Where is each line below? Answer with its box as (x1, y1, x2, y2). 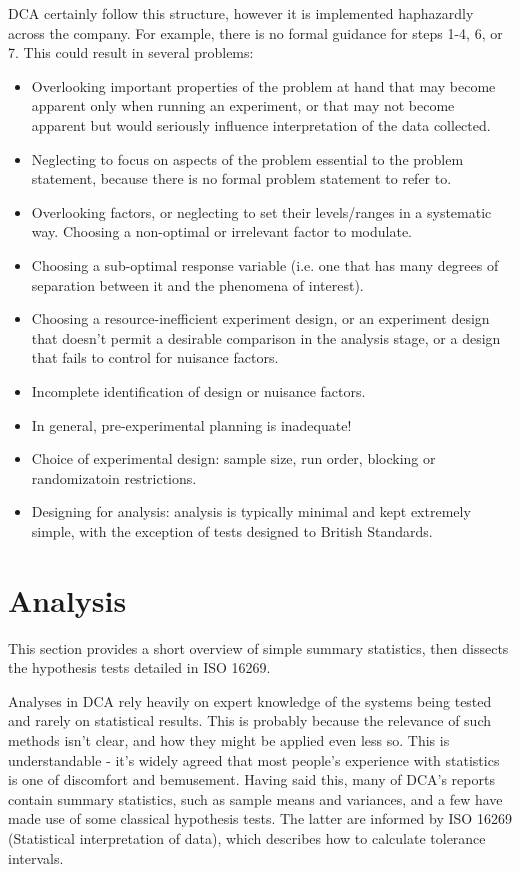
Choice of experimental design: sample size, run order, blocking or (31, 448, 436, 469)
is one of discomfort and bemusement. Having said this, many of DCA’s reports (8, 769, 495, 790)
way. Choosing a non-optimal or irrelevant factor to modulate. (31, 221, 412, 242)
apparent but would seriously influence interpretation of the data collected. (31, 114, 491, 135)
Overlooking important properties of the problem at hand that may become (31, 75, 496, 96)
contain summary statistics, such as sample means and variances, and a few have (8, 788, 503, 809)
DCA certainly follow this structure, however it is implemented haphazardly (8, 3, 474, 23)
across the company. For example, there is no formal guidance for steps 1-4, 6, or (8, 22, 503, 43)
